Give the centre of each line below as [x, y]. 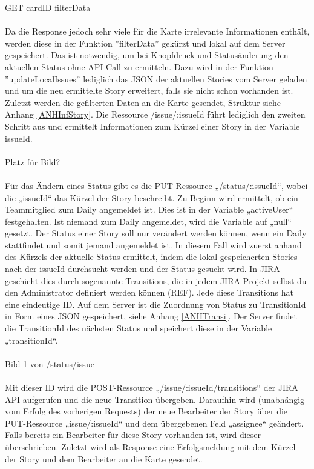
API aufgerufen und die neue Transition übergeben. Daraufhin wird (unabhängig [155, 399]
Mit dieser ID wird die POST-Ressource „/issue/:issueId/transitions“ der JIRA [152, 387]
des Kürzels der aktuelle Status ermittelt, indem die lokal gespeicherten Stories [151, 257]
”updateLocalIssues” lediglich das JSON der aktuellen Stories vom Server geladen [156, 78]
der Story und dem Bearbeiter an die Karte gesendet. [104, 458]
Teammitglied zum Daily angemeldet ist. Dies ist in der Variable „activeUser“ [149, 209]
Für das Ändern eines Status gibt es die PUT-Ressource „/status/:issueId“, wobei [156, 185]
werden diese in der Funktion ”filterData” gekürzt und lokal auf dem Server [145, 43]
